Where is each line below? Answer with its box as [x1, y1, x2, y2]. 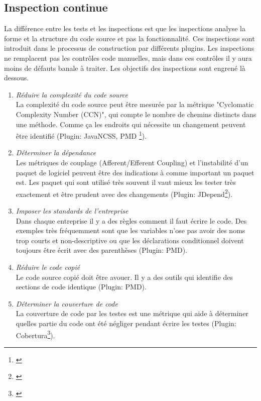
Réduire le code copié [16, 261, 80, 272]
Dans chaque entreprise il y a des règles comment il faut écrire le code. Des [16, 215, 247, 226]
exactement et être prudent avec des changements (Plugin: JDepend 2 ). [16, 187, 233, 199]
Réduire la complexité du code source [16, 89, 128, 99]
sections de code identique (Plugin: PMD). [16, 281, 147, 292]
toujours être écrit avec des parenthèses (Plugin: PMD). [16, 245, 188, 255]
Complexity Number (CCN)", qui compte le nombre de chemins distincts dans [16, 109, 256, 119]
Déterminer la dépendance [16, 147, 96, 158]
